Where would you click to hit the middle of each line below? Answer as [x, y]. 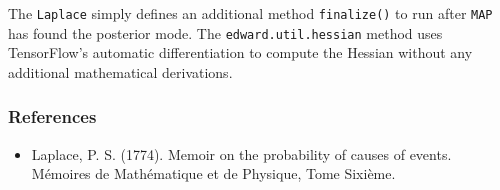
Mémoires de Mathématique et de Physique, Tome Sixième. [213, 173]
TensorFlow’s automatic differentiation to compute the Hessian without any [240, 52]
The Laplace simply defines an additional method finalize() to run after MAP [250, 13]
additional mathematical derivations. [120, 71]
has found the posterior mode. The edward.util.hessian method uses [225, 32]
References [52, 116]
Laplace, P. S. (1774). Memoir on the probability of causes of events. [241, 153]
